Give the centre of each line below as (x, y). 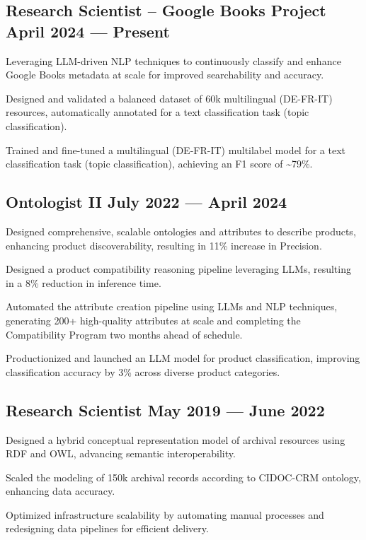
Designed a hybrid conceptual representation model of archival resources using (176, 439)
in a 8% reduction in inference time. (84, 282)
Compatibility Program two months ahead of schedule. (124, 334)
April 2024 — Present (88, 31)
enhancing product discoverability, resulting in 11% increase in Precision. (164, 245)
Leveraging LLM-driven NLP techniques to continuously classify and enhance (173, 60)
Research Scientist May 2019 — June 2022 (165, 410)
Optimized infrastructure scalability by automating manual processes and (165, 514)
